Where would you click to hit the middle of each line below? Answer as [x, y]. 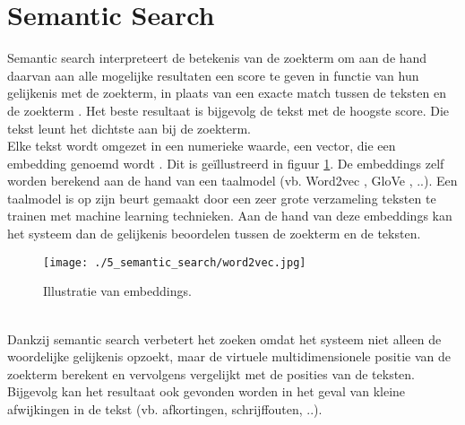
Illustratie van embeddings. [117, 291]
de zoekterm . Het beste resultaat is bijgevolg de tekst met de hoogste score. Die [228, 110]
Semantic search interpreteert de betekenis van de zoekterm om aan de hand [217, 58]
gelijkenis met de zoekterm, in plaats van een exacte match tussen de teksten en [227, 93]
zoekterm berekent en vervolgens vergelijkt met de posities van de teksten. [211, 373]
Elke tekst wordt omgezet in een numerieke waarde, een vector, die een [202, 146]
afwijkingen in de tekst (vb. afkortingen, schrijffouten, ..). [165, 408]
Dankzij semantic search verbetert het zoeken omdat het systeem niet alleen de [224, 338]
